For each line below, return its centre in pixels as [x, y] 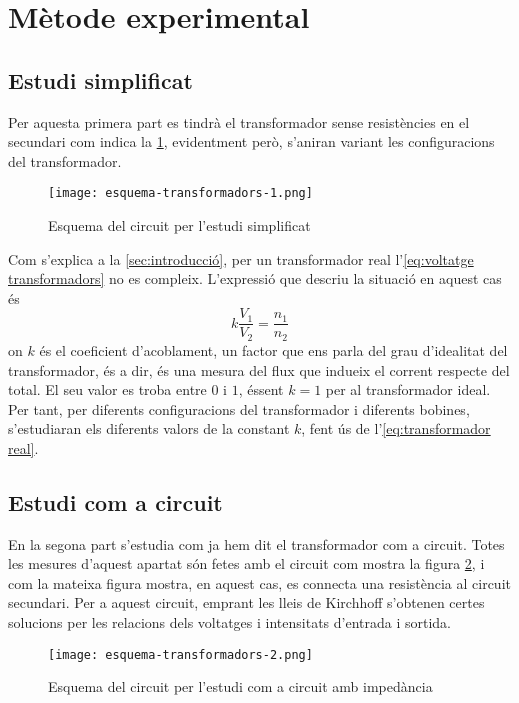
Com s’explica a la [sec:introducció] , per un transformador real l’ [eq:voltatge [241, 258]
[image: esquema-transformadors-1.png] [180, 193]
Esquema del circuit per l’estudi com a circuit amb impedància [240, 686]
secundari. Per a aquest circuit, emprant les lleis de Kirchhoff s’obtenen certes [246, 602]
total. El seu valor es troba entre [107, 389]
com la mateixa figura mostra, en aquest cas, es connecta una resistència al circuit [259, 582]
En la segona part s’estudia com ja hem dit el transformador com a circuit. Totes [256, 543]
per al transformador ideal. [408, 389]
